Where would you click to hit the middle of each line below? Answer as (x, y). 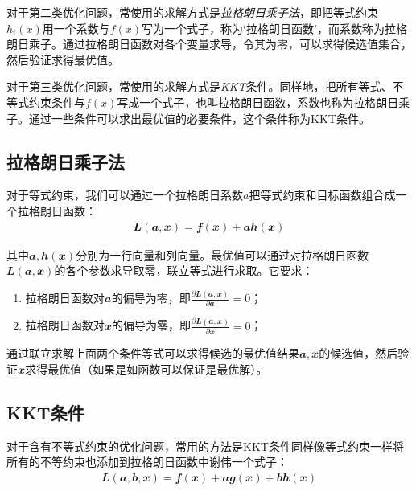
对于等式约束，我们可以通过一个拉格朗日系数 (125, 195)
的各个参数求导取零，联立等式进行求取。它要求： (184, 270)
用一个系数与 (76, 28)
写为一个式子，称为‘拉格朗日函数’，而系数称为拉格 (274, 28)
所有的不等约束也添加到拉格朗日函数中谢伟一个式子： (147, 462)
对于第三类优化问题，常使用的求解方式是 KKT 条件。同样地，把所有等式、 (200, 86)
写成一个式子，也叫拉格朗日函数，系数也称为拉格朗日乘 (264, 102)
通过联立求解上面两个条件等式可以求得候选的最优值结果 (153, 353)
